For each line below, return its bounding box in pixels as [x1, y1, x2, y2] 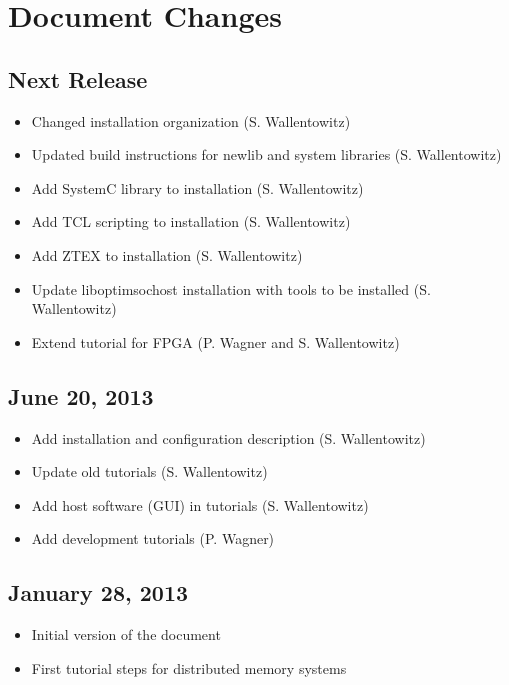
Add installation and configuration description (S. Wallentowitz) [31, 427, 426, 448]
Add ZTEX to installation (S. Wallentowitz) [31, 244, 303, 265]
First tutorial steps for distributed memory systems [31, 657, 347, 678]
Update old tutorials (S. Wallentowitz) [31, 461, 268, 482]
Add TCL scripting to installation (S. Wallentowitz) [31, 211, 351, 232]
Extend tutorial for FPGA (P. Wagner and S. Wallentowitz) [31, 331, 400, 352]
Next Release [8, 63, 148, 94]
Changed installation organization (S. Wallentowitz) [31, 110, 351, 131]
